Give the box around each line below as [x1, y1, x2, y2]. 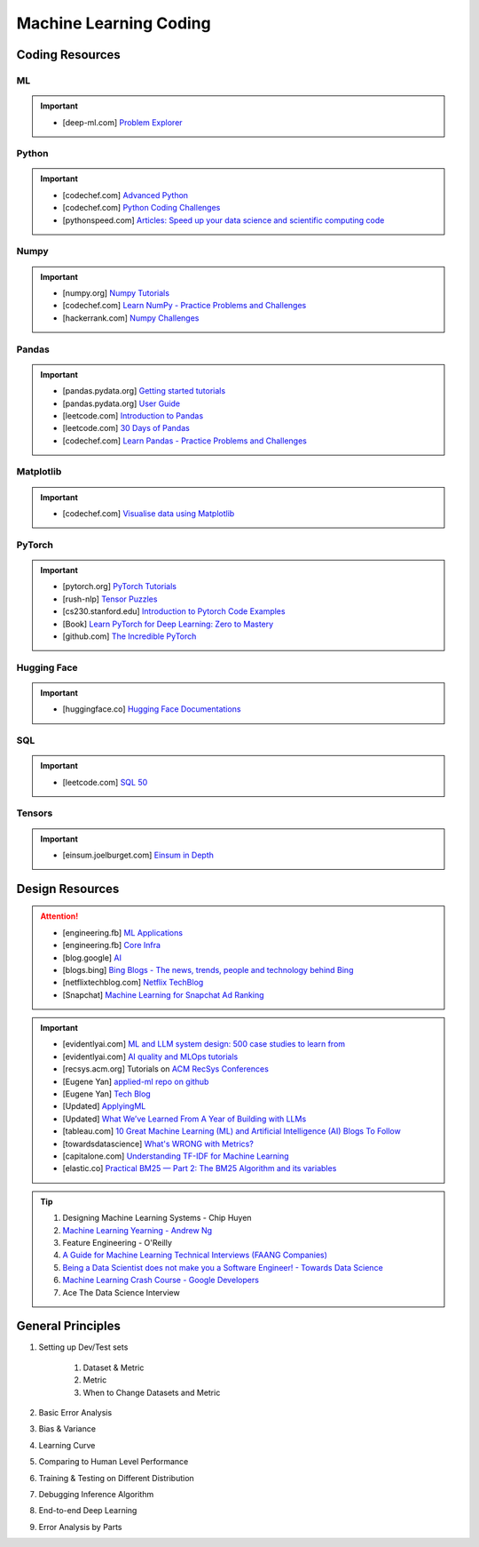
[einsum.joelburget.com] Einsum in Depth [62, 849, 215, 860]
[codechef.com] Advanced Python [62, 189, 189, 200]
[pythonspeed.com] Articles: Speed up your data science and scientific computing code [62, 214, 385, 226]
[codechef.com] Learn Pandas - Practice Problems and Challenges [62, 435, 308, 446]
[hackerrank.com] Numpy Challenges [62, 312, 200, 323]
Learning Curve [38, 1439, 96, 1450]
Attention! [40, 911, 79, 921]
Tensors [16, 807, 53, 819]
